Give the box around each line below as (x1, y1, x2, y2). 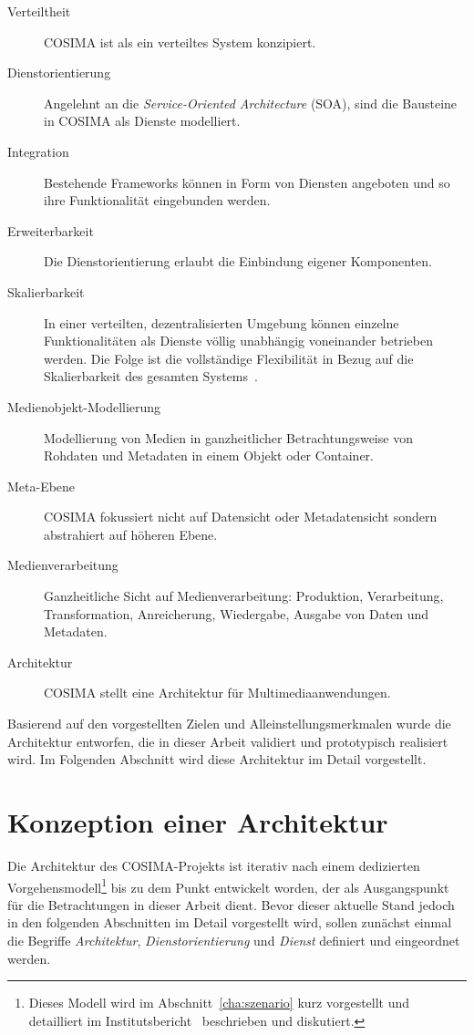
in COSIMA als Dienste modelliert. (44, 111, 241, 130)
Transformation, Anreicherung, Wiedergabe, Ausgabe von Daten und (44, 604, 429, 623)
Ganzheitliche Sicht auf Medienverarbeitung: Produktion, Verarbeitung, (44, 586, 444, 605)
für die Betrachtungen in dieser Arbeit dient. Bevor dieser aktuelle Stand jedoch (7, 895, 455, 914)
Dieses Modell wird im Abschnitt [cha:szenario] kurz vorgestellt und (28, 993, 410, 1012)
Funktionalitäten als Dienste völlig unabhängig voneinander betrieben (44, 331, 433, 350)
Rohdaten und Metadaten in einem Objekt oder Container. (44, 446, 374, 465)
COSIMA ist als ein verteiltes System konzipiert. (44, 32, 316, 51)
